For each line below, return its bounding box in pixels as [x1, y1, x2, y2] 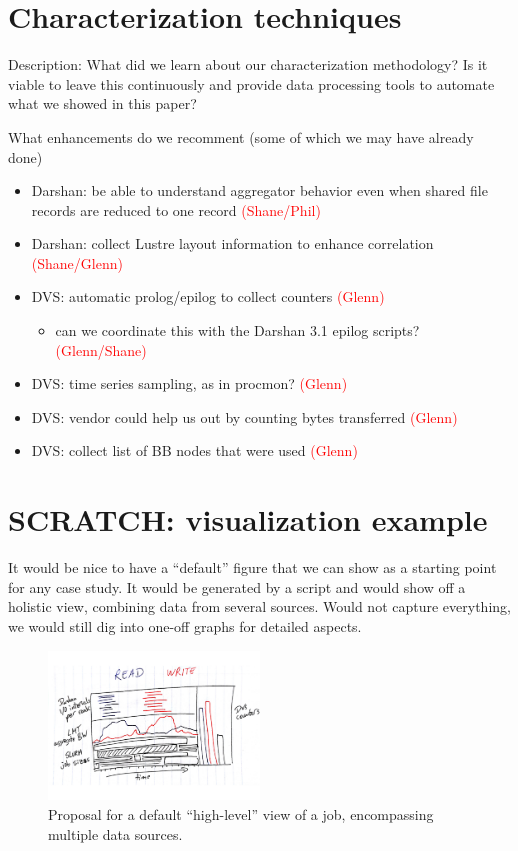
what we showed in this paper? [8, 93, 197, 114]
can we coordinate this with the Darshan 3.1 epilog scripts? [55, 320, 420, 341]
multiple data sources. [48, 823, 183, 844]
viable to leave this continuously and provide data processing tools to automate [8, 73, 495, 94]
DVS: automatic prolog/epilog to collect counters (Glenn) [31, 286, 385, 307]
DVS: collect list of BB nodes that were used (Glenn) [31, 440, 358, 461]
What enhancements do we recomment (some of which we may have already [8, 126, 474, 147]
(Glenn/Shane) [55, 339, 147, 360]
